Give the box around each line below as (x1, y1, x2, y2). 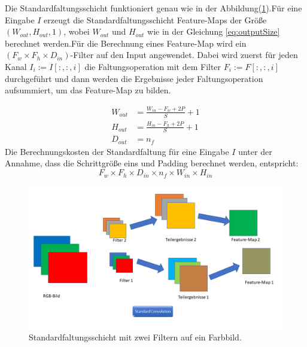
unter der (238, 145, 272, 157)
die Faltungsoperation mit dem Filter (84, 60, 221, 72)
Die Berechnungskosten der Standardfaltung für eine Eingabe (5, 145, 229, 157)
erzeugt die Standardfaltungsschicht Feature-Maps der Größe (44, 13, 267, 26)
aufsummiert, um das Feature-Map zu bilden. (5, 84, 171, 96)
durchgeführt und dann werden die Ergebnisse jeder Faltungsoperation (5, 72, 263, 84)
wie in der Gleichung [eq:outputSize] (147, 25, 280, 38)
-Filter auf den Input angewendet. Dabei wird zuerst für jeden (70, 48, 298, 61)
